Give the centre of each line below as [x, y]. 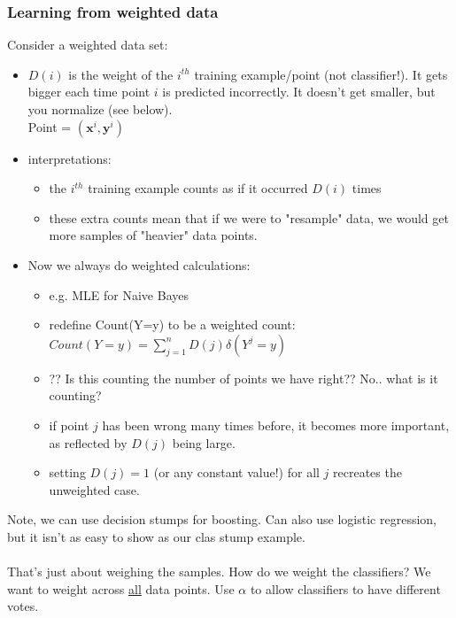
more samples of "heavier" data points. [153, 235]
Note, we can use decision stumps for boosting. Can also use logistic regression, [222, 519]
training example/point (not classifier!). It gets [321, 74]
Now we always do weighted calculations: [139, 264]
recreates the [367, 472]
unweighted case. [94, 489]
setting [67, 472]
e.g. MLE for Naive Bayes [119, 294]
